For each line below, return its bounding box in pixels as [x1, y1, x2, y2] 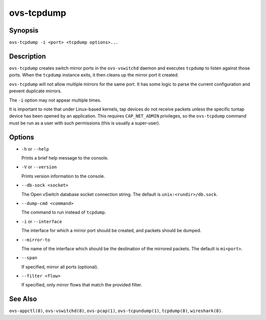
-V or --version [21, 164, 57, 170]
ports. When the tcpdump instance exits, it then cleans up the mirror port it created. [9, 72, 179, 78]
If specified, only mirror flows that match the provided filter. [21, 282, 142, 288]
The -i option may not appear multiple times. [9, 97, 102, 103]
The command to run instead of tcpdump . [21, 209, 106, 215]
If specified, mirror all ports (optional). [21, 264, 99, 270]
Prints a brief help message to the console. [21, 155, 109, 160]
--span [21, 255, 37, 261]
